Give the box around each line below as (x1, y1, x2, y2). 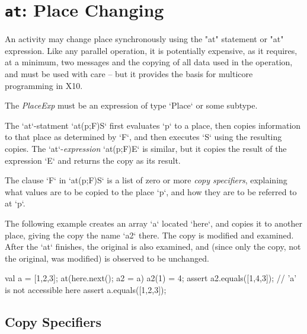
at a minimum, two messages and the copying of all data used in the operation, (5, 56, 293, 68)
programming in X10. (5, 79, 83, 91)
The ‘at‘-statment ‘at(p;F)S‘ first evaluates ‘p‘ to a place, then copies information (5, 119, 301, 131)
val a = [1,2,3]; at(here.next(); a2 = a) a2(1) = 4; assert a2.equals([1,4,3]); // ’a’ (5, 272, 297, 284)
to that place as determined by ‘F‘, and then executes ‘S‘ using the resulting (5, 131, 282, 143)
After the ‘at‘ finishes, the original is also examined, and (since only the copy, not (5, 240, 301, 253)
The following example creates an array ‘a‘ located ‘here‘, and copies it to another (5, 217, 302, 229)
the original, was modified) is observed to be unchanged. (5, 252, 209, 264)
